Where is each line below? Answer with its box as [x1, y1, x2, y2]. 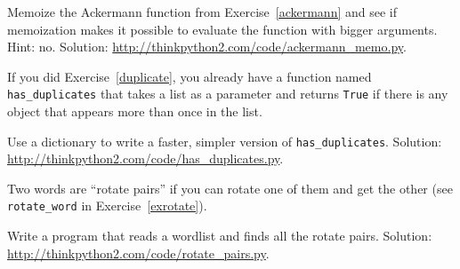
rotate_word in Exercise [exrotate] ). [7, 196, 207, 215]
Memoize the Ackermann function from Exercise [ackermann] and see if [7, 3, 397, 20]
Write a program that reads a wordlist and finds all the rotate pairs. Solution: [7, 226, 432, 245]
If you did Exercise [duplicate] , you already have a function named [7, 67, 372, 85]
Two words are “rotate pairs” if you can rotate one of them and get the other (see [7, 178, 453, 197]
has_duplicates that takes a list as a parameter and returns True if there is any [7, 84, 448, 103]
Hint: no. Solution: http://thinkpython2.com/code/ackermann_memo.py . [7, 37, 407, 56]
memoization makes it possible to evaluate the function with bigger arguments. [7, 20, 438, 38]
